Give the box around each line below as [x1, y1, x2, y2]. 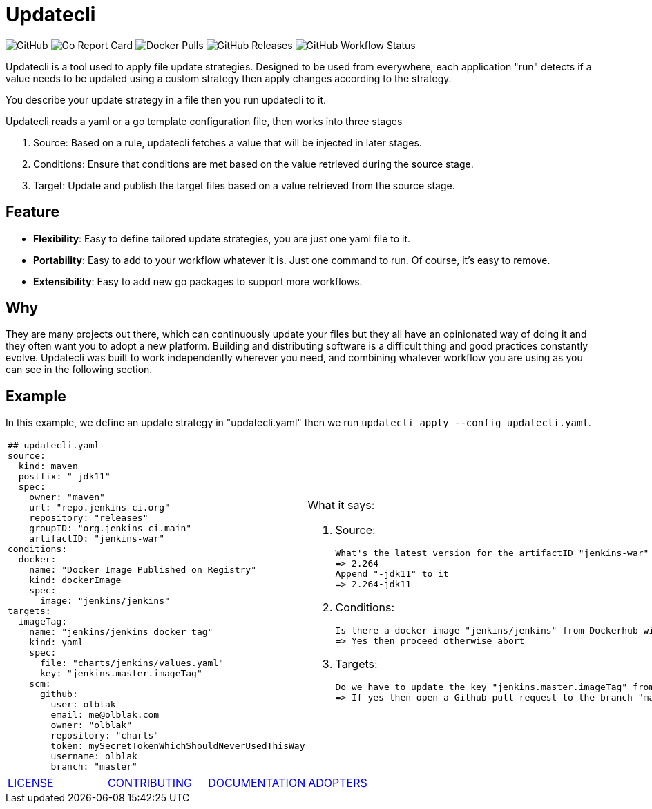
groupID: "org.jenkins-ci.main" [29, 523, 192, 534]
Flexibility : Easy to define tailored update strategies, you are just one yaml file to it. [33, 232, 411, 245]
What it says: [307, 498, 375, 513]
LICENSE [8, 776, 54, 790]
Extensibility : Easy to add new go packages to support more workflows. [33, 275, 363, 287]
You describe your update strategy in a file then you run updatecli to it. [6, 93, 327, 106]
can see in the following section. [6, 363, 153, 376]
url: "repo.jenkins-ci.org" [29, 502, 170, 513]
